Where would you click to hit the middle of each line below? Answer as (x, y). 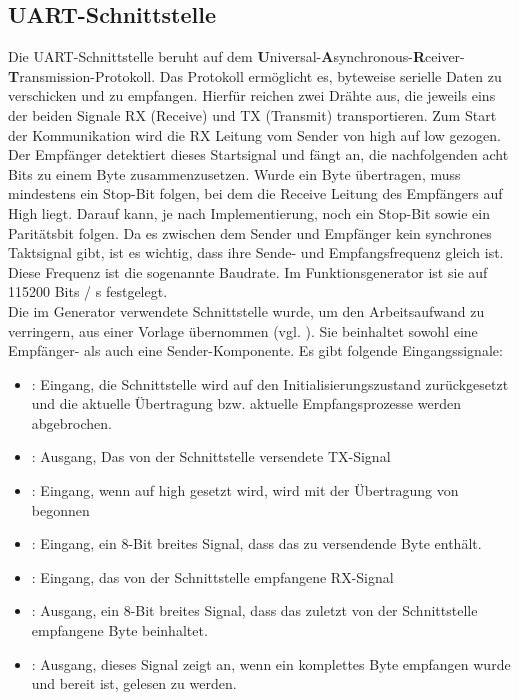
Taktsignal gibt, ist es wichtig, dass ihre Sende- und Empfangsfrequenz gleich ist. (256, 252)
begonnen (60, 509)
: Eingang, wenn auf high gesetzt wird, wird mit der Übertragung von (245, 490)
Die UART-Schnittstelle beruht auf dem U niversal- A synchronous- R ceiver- (236, 56)
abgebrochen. (71, 422)
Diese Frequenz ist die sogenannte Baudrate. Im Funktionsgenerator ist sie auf (248, 271)
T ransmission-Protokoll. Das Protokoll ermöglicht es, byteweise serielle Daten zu (255, 75)
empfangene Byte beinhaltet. (119, 630)
